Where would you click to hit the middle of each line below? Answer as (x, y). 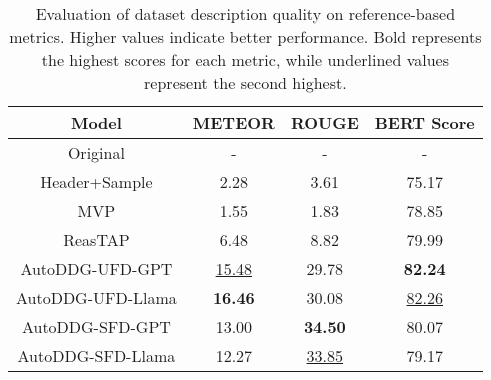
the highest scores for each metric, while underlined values (245, 59)
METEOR (233, 122)
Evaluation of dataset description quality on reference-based (245, 13)
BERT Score (424, 122)
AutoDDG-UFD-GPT (96, 268)
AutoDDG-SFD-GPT (96, 326)
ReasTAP (96, 239)
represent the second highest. (245, 82)
